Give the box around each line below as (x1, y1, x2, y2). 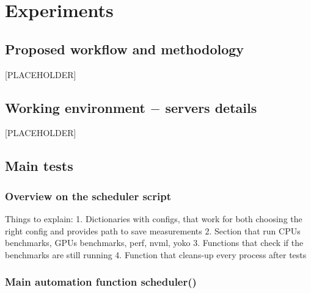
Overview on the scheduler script (5, 188, 171, 203)
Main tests (5, 156, 73, 175)
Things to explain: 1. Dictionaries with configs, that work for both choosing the (5, 212, 302, 225)
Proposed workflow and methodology (5, 39, 244, 58)
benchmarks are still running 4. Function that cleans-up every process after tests (5, 248, 307, 261)
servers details (165, 98, 257, 117)
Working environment (5, 98, 145, 117)
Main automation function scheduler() (5, 274, 197, 289)
